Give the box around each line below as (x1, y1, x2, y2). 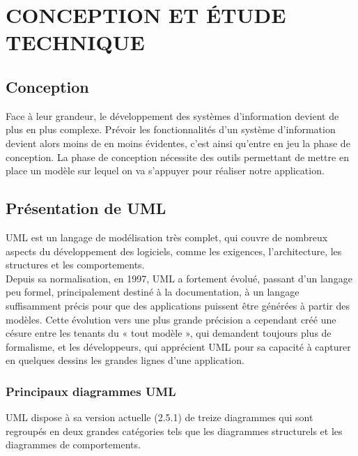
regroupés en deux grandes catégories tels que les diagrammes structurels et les (6, 423, 343, 438)
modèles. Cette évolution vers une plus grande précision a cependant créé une (6, 312, 336, 326)
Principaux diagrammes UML (6, 382, 176, 400)
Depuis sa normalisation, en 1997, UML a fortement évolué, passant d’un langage (6, 271, 352, 285)
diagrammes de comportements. (6, 437, 141, 452)
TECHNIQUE (6, 28, 145, 56)
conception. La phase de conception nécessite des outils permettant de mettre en (6, 149, 349, 164)
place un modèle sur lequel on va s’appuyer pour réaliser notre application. (6, 163, 325, 178)
